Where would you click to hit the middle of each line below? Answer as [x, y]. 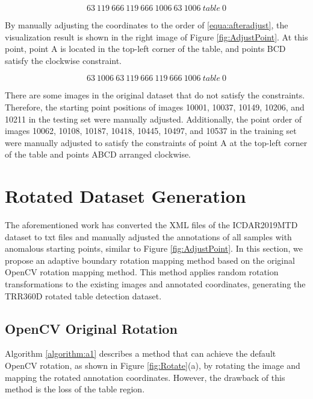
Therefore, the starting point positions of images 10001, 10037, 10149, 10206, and [155, 107]
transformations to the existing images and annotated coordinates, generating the [155, 284]
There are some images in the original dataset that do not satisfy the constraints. [155, 95]
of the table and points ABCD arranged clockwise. [98, 154]
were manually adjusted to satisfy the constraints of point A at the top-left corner [156, 142]
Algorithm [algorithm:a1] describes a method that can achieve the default [141, 353]
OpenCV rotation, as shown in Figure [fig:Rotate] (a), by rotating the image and [153, 365]
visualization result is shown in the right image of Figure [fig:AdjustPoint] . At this [156, 37]
